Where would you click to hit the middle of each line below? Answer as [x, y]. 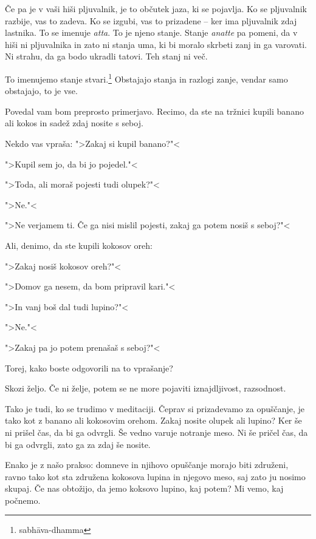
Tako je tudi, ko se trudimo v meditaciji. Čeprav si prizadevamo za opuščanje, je [155, 408]
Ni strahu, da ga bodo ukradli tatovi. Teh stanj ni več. [106, 56]
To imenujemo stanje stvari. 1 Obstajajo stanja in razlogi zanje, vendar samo [146, 78]
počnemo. [23, 500]
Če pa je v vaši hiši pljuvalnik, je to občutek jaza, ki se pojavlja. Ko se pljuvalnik [156, 8]
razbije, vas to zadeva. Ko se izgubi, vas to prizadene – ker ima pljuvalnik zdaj [151, 20]
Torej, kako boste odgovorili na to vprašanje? [89, 368]
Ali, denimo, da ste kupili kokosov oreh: [79, 245]
